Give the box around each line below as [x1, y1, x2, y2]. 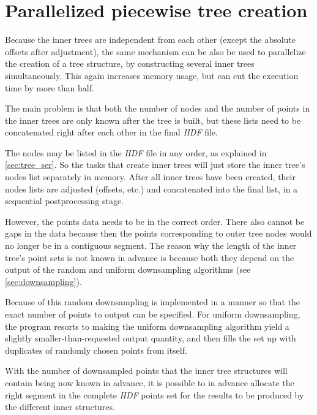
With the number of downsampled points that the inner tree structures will [5, 364, 288, 377]
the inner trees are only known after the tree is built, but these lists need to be [5, 113, 301, 126]
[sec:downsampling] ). [5, 275, 82, 287]
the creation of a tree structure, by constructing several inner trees [5, 57, 255, 70]
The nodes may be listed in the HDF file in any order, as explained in [5, 146, 267, 159]
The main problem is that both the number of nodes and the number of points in [5, 102, 310, 115]
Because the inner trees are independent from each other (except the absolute [5, 33, 296, 46]
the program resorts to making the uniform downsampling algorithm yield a [5, 319, 289, 332]
